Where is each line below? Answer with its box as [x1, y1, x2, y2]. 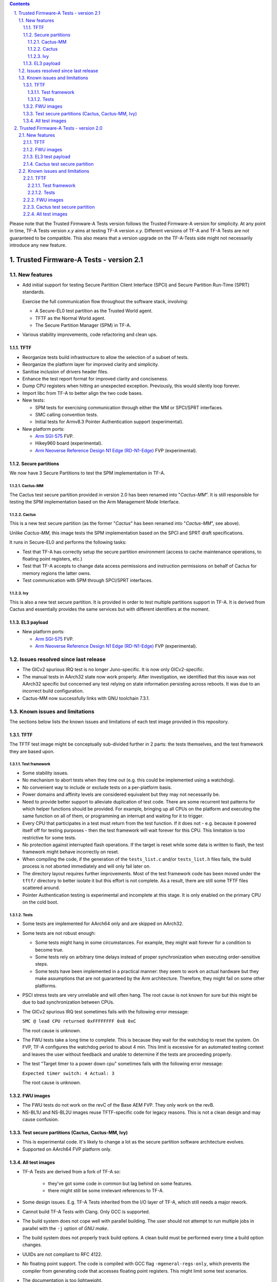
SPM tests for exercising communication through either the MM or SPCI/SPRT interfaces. [35, 404, 223, 410]
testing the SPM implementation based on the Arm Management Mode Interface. [9, 499, 180, 505]
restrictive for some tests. [22, 834, 77, 840]
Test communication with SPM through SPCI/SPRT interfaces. [22, 577, 153, 584]
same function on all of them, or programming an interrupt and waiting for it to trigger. [22, 813, 204, 819]
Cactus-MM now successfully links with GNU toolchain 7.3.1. [22, 695, 150, 701]
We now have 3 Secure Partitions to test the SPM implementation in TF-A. [9, 470, 165, 476]
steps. [35, 961, 48, 967]
